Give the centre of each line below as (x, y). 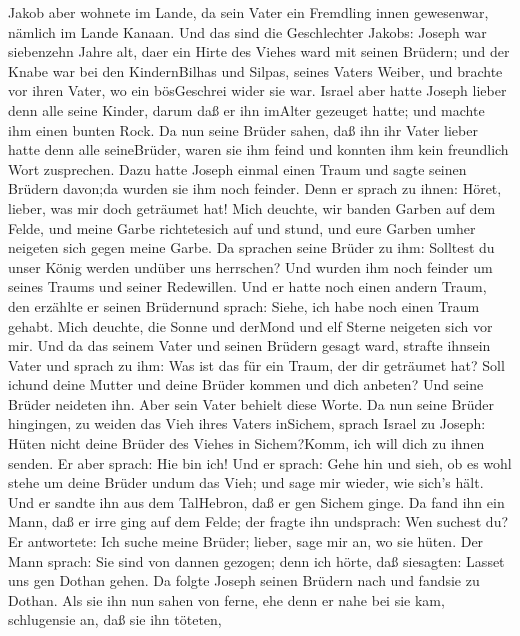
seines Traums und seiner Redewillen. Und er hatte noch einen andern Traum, (247, 286)
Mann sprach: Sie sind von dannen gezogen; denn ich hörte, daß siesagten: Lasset (256, 560)
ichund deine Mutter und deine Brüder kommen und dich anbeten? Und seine (246, 384)
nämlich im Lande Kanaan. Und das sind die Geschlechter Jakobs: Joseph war (247, 31)
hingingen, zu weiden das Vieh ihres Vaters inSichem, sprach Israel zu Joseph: (247, 423)
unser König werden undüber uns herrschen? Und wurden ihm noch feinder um (250, 266)
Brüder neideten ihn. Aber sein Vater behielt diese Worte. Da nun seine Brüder (251, 403)
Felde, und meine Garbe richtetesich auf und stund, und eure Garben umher (242, 227)
